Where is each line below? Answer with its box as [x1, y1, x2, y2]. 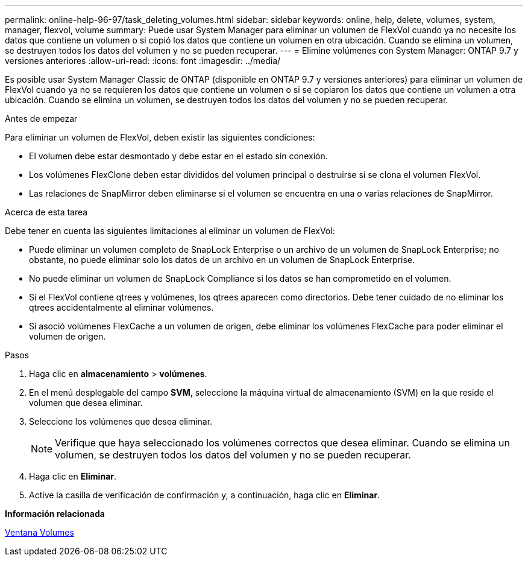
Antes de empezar [5, 113, 78, 124]
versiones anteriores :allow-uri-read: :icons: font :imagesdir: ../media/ [5, 55, 281, 66]
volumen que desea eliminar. [29, 398, 143, 408]
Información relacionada [5, 509, 105, 519]
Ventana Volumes [5, 527, 74, 537]
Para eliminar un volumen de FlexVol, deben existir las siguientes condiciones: [5, 132, 315, 142]
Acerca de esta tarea [5, 207, 88, 217]
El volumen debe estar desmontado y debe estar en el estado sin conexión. [29, 151, 328, 161]
